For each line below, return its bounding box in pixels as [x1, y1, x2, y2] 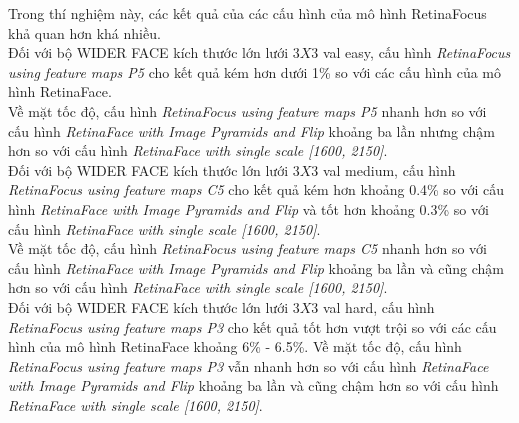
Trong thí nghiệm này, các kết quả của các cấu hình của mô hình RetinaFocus [8, 3, 487, 23]
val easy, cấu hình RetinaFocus [322, 42, 511, 63]
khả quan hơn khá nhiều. [8, 22, 161, 43]
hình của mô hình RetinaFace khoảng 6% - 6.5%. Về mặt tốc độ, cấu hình [8, 336, 462, 357]
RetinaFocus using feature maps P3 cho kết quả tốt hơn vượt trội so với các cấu [8, 316, 497, 337]
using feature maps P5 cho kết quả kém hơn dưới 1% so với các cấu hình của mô [8, 61, 502, 82]
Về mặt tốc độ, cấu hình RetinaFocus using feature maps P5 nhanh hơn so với [8, 100, 487, 121]
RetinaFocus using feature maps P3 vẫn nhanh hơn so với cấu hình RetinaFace [8, 355, 489, 376]
